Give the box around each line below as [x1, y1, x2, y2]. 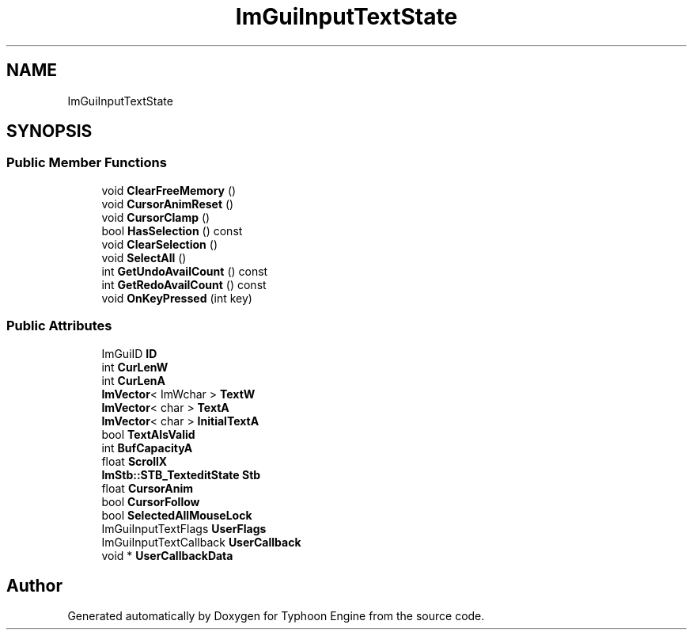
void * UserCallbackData [101, 548, 233, 562]
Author [6, 575, 62, 596]
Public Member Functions [6, 154, 167, 171]
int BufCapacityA [101, 440, 193, 455]
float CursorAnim [101, 481, 193, 495]
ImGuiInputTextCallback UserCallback [101, 535, 301, 549]
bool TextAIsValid [101, 427, 195, 441]
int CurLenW [101, 360, 169, 374]
